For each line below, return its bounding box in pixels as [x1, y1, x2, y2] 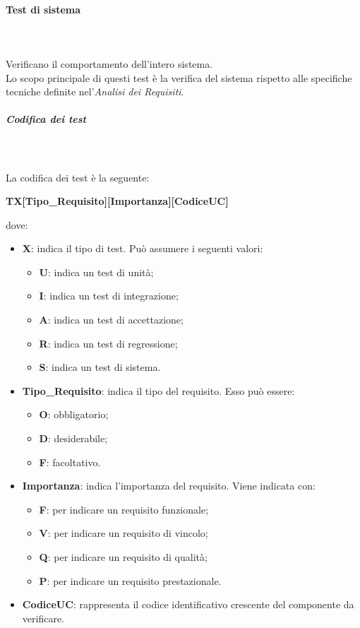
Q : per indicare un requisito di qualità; [39, 550, 208, 564]
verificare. [22, 610, 64, 625]
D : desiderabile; [39, 431, 108, 446]
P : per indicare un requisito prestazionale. [39, 573, 222, 588]
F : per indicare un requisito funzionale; [39, 502, 209, 516]
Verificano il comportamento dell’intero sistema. [6, 56, 213, 71]
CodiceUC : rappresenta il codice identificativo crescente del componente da [22, 597, 354, 612]
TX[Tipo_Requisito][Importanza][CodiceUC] [6, 194, 229, 208]
